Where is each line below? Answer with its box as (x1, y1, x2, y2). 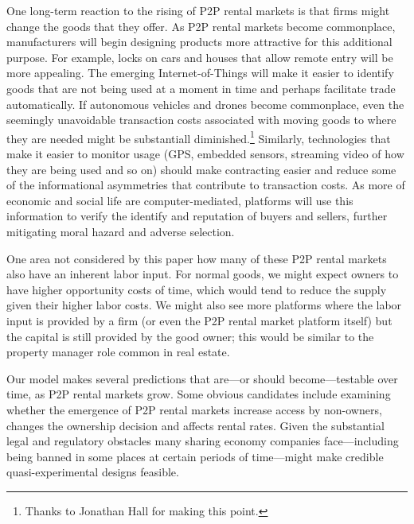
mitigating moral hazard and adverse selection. (6, 223, 235, 239)
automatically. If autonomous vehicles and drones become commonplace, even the (6, 95, 404, 112)
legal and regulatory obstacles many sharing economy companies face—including (6, 433, 399, 449)
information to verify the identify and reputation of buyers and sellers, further (6, 208, 388, 224)
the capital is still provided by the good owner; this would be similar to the (6, 328, 374, 344)
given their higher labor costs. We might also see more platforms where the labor (6, 297, 402, 313)
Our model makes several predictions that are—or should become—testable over (6, 370, 398, 386)
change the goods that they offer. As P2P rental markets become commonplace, (6, 17, 396, 34)
